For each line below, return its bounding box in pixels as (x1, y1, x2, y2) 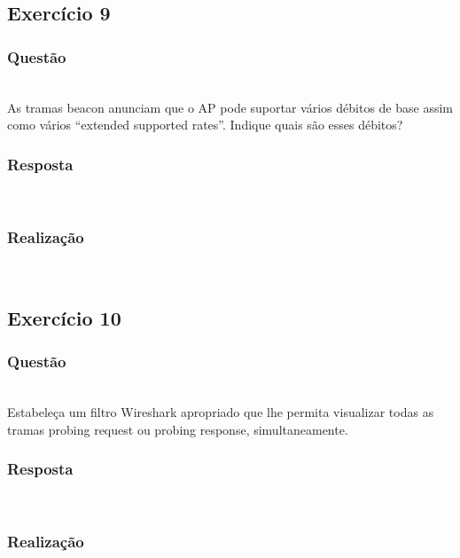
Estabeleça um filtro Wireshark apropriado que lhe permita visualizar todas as (7, 403, 434, 420)
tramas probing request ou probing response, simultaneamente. (7, 420, 348, 438)
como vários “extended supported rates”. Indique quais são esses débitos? (7, 115, 403, 134)
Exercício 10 (7, 303, 121, 331)
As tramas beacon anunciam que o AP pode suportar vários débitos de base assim (7, 98, 453, 116)
